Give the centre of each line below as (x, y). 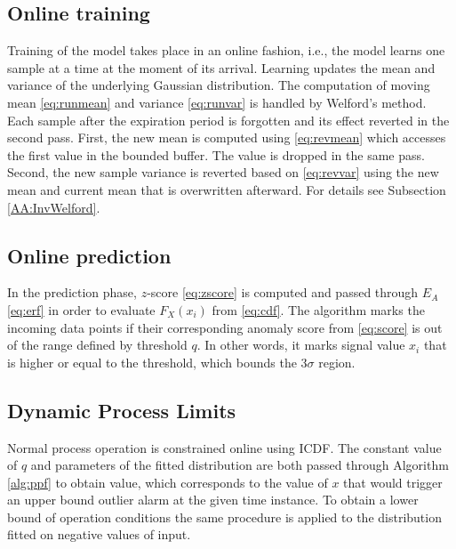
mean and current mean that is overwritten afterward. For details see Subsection (227, 189)
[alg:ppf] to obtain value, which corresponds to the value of (168, 482)
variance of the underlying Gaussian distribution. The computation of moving (219, 85)
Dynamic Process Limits (122, 410)
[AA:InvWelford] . (54, 207)
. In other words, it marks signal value (301, 345)
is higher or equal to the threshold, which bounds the (152, 362)
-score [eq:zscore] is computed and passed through (283, 292)
